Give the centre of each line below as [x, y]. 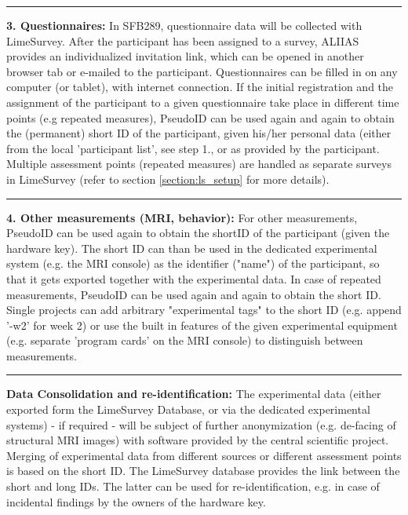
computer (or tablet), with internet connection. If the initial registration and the [200, 87]
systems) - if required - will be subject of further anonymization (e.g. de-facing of [201, 424]
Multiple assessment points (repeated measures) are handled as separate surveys [199, 164]
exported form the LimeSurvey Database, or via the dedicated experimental [188, 409]
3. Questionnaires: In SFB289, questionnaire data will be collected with [184, 25]
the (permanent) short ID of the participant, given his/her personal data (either [199, 133]
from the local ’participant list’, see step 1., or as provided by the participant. [193, 148]
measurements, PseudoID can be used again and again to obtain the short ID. [194, 294]
